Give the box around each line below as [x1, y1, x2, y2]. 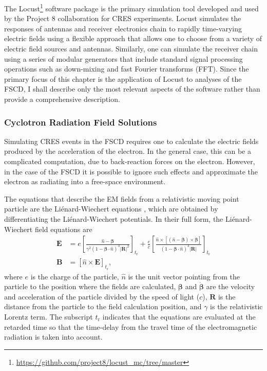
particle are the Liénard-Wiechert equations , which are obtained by [4, 203, 218, 214]
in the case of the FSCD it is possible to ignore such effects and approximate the [4, 166, 258, 176]
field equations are [34, 223, 92, 234]
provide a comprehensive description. [4, 94, 120, 104]
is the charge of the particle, [30, 271, 119, 281]
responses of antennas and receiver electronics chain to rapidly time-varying [4, 23, 242, 33]
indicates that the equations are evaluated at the [102, 311, 256, 322]
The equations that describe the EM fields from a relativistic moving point [4, 193, 239, 204]
